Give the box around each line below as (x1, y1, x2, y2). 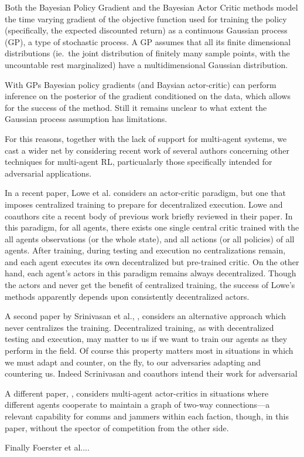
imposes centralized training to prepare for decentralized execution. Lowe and (5, 198, 283, 210)
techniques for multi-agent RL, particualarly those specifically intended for (5, 155, 272, 168)
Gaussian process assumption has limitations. (5, 113, 168, 125)
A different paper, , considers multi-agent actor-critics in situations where (5, 387, 269, 399)
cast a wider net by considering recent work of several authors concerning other (5, 144, 289, 156)
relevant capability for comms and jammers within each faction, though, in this (5, 410, 289, 422)
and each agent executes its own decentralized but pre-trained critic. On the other (5, 255, 299, 268)
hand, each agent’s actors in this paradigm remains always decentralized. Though (5, 267, 296, 279)
